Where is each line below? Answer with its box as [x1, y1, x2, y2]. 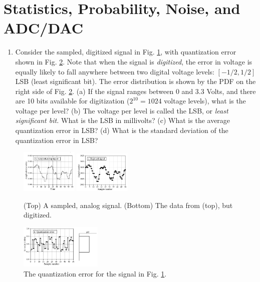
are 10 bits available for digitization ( [15, 95, 130, 106]
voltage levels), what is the [164, 95, 246, 106]
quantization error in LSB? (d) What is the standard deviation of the [15, 125, 228, 135]
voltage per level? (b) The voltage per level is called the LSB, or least [15, 105, 228, 115]
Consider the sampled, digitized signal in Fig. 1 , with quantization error [15, 46, 236, 57]
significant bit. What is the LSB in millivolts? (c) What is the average [15, 115, 230, 125]
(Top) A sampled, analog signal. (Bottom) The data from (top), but [24, 199, 233, 210]
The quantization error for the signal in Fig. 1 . [24, 268, 167, 278]
